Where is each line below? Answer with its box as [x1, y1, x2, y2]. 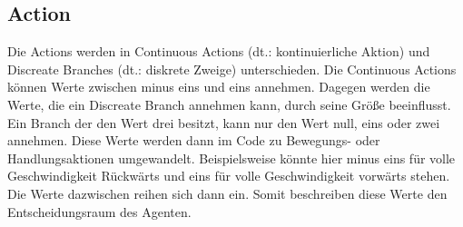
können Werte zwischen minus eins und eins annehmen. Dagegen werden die [7, 77, 430, 96]
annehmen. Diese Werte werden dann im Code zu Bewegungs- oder [7, 131, 380, 150]
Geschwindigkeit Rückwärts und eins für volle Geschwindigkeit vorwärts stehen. [7, 166, 450, 185]
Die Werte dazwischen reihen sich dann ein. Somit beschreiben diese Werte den [7, 183, 448, 202]
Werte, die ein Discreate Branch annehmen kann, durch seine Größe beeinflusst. [7, 94, 451, 113]
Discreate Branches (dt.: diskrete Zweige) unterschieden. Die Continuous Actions [7, 59, 457, 78]
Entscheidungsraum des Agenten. [7, 202, 192, 221]
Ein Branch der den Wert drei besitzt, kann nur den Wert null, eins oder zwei [7, 113, 440, 132]
